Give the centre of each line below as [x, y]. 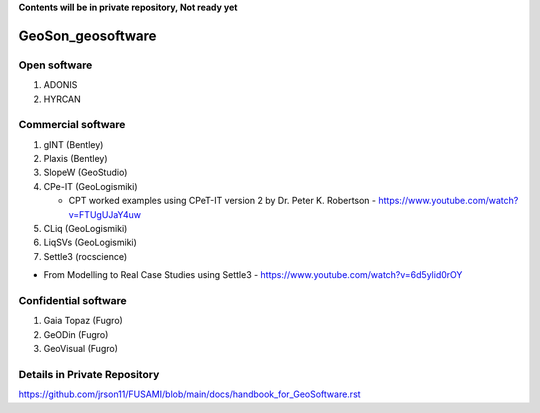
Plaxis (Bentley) [76, 159]
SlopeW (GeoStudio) [85, 172]
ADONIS [60, 85]
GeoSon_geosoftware [87, 35]
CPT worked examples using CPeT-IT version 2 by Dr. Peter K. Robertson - [222, 201]
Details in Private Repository [89, 374]
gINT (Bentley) [73, 144]
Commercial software [72, 125]
